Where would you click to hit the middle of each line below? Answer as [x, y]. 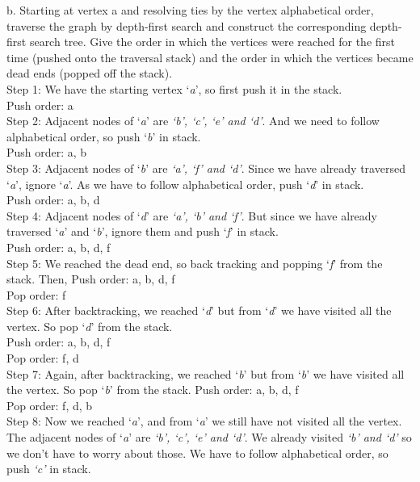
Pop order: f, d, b [50, 405]
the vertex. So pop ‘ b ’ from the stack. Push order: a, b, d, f [153, 390]
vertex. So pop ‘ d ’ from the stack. [90, 326]
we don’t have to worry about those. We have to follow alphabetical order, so [197, 453]
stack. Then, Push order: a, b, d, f [91, 279]
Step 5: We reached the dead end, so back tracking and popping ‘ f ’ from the [195, 263]
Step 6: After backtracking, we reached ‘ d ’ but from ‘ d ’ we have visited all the [199, 310]
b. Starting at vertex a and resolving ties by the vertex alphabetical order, [190, 10]
